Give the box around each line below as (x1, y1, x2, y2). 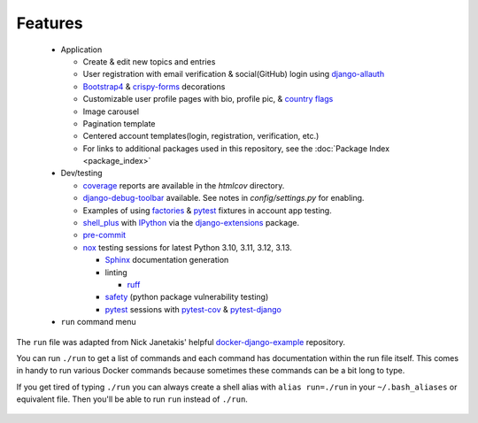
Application (60, 44, 103, 55)
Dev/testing (60, 168, 103, 179)
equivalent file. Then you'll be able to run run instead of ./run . (16, 394, 248, 404)
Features (16, 13, 83, 33)
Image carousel (82, 106, 140, 117)
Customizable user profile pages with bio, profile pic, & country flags (82, 94, 334, 104)
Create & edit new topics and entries (82, 56, 216, 66)
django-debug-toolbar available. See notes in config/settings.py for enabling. (82, 193, 365, 204)
